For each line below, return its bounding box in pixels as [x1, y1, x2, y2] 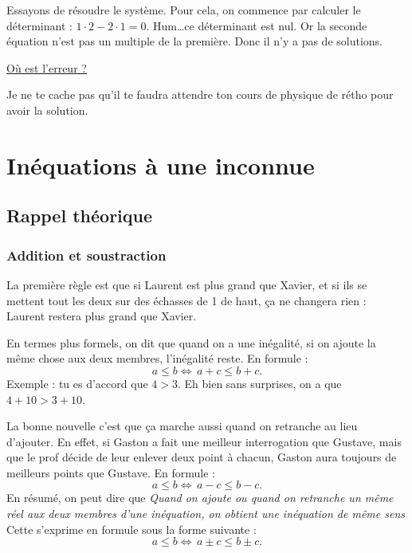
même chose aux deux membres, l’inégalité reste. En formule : [6, 350, 308, 367]
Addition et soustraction [6, 245, 167, 265]
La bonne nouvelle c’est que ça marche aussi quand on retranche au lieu [6, 418, 358, 434]
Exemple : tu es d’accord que [6, 375, 148, 391]
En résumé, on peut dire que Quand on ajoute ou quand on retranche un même [6, 489, 394, 506]
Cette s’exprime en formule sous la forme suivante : [6, 520, 257, 537]
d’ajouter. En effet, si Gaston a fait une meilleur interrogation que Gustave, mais [6, 433, 402, 449]
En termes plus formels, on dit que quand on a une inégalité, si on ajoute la [6, 334, 376, 351]
